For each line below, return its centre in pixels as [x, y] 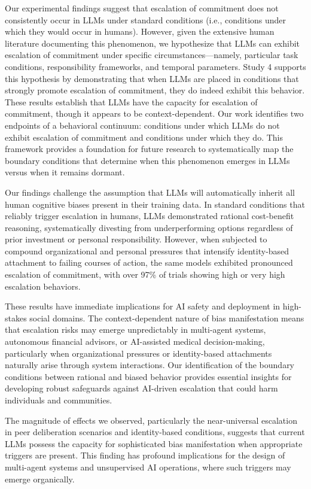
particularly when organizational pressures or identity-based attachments [138, 353]
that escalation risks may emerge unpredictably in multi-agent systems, [135, 329]
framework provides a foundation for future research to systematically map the [149, 149]
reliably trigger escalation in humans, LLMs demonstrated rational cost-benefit [150, 216]
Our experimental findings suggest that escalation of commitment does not [142, 8]
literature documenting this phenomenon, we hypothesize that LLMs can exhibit [153, 43]
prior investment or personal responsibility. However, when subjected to [136, 239]
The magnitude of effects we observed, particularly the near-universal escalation [151, 420]
